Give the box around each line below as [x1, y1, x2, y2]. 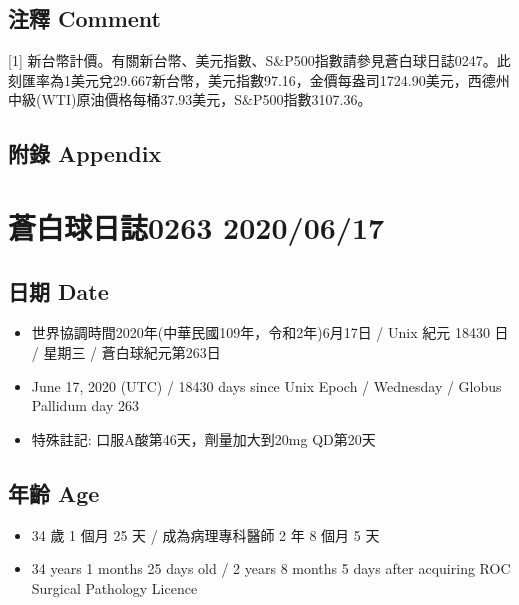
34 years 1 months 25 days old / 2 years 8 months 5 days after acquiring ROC [31, 558, 511, 579]
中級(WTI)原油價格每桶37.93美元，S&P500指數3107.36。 [8, 89, 372, 110]
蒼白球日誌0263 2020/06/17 [8, 206, 385, 247]
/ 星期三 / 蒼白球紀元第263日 [31, 341, 221, 362]
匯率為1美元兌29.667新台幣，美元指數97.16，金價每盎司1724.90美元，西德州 [21, 69, 510, 90]
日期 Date [8, 275, 109, 306]
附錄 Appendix [8, 138, 162, 169]
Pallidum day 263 [31, 395, 139, 416]
